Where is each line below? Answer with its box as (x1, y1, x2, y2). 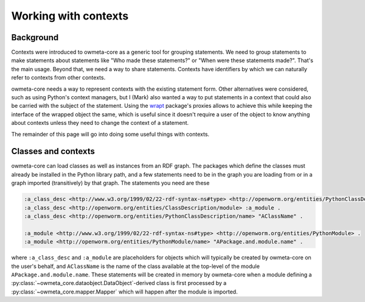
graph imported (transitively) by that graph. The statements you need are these (11, 180, 210, 187)
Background (11, 32, 59, 43)
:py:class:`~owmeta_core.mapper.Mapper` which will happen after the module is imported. (11, 288, 238, 295)
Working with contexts (11, 9, 129, 23)
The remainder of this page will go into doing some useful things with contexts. (11, 130, 210, 138)
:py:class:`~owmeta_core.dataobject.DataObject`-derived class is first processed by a (11, 279, 227, 287)
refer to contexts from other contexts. (11, 74, 106, 82)
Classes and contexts (11, 146, 96, 156)
